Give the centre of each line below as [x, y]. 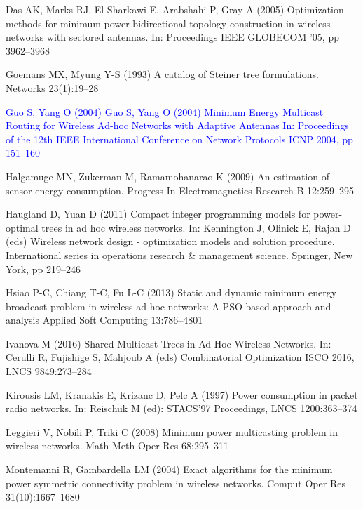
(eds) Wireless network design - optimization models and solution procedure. [170, 241]
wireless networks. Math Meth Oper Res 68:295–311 [117, 445]
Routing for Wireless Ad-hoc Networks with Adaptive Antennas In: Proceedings [177, 125]
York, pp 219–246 [43, 269]
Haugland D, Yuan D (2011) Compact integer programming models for [158, 214]
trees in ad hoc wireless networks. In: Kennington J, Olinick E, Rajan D [196, 227]
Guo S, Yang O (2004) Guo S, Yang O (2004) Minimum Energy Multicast [165, 111]
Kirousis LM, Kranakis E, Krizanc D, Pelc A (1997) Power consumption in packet [182, 394]
